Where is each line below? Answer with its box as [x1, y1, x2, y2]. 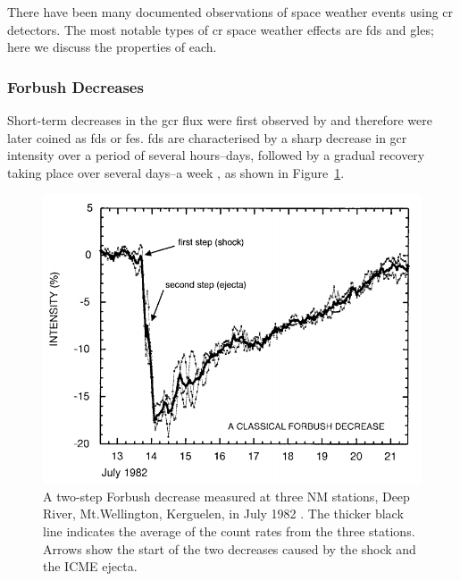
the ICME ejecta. [43, 557, 138, 576]
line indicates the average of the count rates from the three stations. [43, 522, 415, 541]
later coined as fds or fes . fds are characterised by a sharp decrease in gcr [7, 128, 407, 147]
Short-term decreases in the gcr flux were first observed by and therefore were [7, 111, 432, 129]
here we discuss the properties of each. [7, 38, 217, 56]
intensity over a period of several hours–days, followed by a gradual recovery [7, 146, 425, 164]
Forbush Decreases [7, 75, 144, 97]
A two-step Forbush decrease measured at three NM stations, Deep [43, 486, 410, 505]
